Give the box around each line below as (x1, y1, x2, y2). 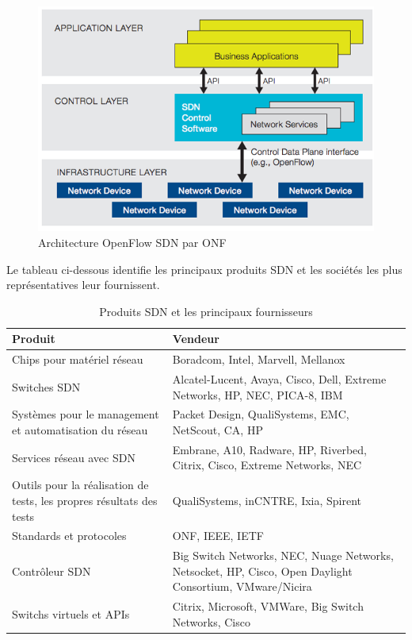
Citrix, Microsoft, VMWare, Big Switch (172, 598, 364, 615)
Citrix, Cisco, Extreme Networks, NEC (172, 457, 362, 473)
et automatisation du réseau (12, 422, 148, 438)
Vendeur (172, 330, 219, 347)
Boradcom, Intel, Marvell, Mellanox (172, 351, 345, 368)
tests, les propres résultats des (12, 492, 158, 508)
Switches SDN (12, 378, 81, 395)
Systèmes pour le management (12, 406, 159, 422)
